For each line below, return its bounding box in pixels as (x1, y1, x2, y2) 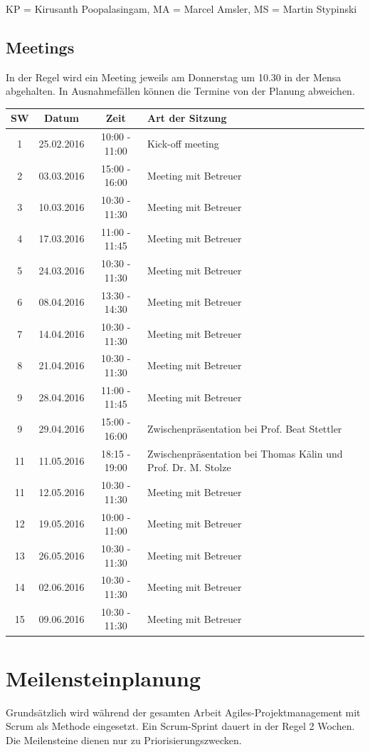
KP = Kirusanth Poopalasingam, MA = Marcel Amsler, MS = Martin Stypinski (6, 1, 357, 16)
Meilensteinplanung (6, 663, 201, 692)
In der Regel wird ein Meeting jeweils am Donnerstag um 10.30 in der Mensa (6, 69, 342, 84)
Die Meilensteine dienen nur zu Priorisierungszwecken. (6, 732, 242, 747)
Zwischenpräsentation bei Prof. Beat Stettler (147, 421, 342, 436)
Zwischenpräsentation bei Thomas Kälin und (147, 445, 343, 460)
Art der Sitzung (147, 110, 227, 125)
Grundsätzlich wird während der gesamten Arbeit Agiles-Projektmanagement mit (6, 704, 361, 719)
